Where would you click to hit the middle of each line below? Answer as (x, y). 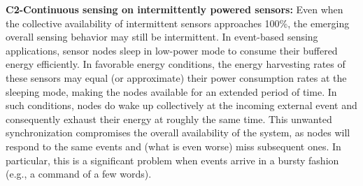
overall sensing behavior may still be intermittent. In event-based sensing (162, 37)
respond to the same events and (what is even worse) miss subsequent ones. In (173, 146)
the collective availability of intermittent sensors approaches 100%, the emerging (178, 23)
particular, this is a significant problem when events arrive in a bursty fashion (172, 160)
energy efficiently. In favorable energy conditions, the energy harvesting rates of (176, 64)
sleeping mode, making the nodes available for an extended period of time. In (171, 91)
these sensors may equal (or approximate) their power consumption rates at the (176, 77)
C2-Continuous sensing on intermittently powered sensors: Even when (175, 9)
